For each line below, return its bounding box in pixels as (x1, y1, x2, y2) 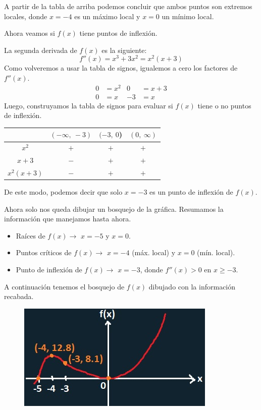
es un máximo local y (74, 11, 140, 21)
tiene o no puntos (197, 100, 251, 110)
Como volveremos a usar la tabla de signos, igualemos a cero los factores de (4, 63, 238, 73)
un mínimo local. (162, 11, 214, 21)
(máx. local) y (132, 247, 176, 258)
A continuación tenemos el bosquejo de (4, 281, 125, 291)
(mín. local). (197, 247, 235, 258)
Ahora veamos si (4, 28, 55, 38)
